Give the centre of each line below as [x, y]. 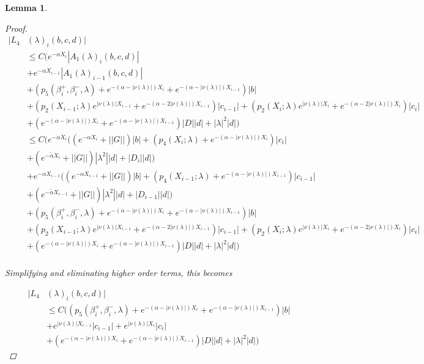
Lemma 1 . [26, 7]
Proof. [16, 28]
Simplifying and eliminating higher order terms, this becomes [119, 273]
